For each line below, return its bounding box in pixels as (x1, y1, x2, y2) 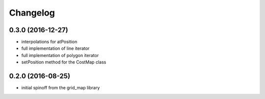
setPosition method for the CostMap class (21, 59, 106, 65)
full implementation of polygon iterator (21, 52, 99, 58)
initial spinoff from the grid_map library (21, 85, 100, 91)
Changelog (9, 7, 55, 18)
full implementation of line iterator (21, 45, 90, 51)
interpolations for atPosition (21, 39, 78, 45)
